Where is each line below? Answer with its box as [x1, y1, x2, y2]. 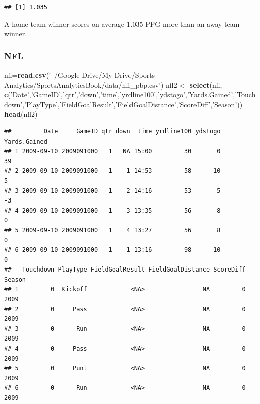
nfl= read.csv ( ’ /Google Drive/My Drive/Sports [4, 70, 155, 80]
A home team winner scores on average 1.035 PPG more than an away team [4, 18, 240, 29]
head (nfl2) [4, 109, 38, 119]
